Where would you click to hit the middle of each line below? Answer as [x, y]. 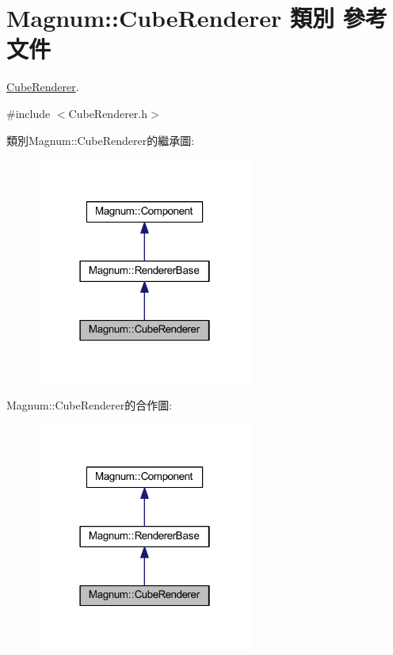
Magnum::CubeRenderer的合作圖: [90, 405]
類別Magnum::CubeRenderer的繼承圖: [101, 140]
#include [29, 113]
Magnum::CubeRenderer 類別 [171, 18]
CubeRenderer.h [108, 113]
